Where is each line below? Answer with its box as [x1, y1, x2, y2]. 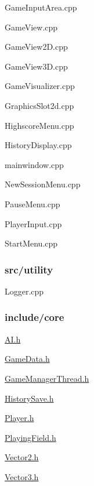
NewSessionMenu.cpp [5, 178, 81, 190]
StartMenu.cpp [5, 237, 58, 249]
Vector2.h [5, 451, 39, 463]
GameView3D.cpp [5, 60, 68, 72]
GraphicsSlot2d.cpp [5, 99, 74, 111]
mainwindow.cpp [5, 158, 64, 170]
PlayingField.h [5, 431, 56, 443]
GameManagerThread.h [5, 372, 89, 384]
